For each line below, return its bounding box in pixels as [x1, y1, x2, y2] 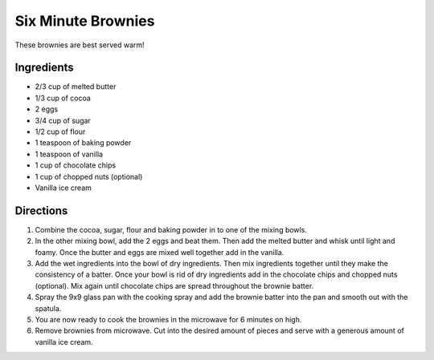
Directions [14, 204, 68, 217]
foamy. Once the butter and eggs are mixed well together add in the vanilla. [35, 247, 285, 257]
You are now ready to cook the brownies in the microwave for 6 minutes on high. [35, 315, 302, 324]
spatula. [35, 303, 62, 313]
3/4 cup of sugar [35, 115, 92, 125]
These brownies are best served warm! [14, 40, 145, 50]
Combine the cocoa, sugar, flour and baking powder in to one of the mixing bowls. [35, 224, 307, 234]
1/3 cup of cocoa [35, 93, 92, 103]
